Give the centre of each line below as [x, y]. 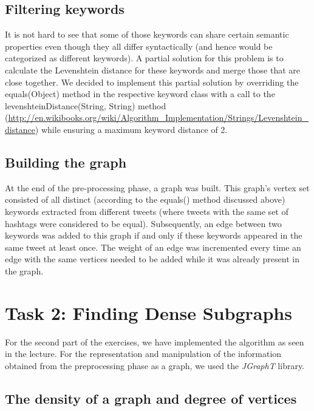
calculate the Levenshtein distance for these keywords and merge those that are [153, 70]
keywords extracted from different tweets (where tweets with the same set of [147, 211]
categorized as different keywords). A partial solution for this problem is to [144, 58]
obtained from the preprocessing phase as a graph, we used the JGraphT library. [155, 365]
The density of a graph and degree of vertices [151, 398]
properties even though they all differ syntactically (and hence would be [139, 46]
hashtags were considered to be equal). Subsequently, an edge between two [143, 223]
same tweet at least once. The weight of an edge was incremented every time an [153, 247]
